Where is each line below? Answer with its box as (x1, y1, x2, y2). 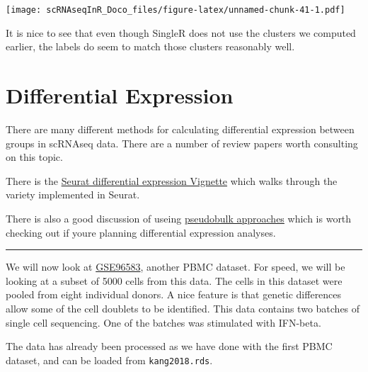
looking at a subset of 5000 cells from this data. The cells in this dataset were (6, 273, 343, 288)
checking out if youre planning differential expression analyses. (6, 225, 276, 239)
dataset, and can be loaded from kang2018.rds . (6, 352, 213, 367)
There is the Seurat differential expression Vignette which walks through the (6, 173, 338, 188)
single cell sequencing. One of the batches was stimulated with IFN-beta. (6, 315, 321, 329)
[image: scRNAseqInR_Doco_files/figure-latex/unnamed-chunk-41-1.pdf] (6, 5, 345, 15)
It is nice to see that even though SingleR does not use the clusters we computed (6, 25, 356, 40)
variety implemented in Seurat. (6, 187, 140, 202)
